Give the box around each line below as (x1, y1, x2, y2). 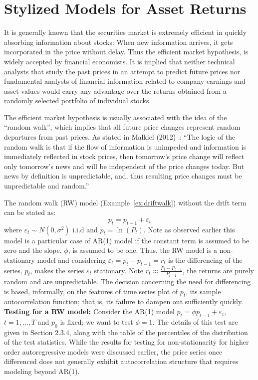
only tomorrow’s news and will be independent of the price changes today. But (4, 161, 245, 171)
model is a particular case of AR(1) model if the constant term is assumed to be (4, 235, 250, 245)
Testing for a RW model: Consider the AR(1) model (4, 306, 175, 317)
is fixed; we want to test (60, 316, 133, 327)
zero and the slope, (4, 245, 62, 255)
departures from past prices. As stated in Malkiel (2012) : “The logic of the (4, 132, 236, 142)
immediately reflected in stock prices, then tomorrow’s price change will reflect (4, 151, 245, 162)
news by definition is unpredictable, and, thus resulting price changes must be (4, 171, 242, 181)
